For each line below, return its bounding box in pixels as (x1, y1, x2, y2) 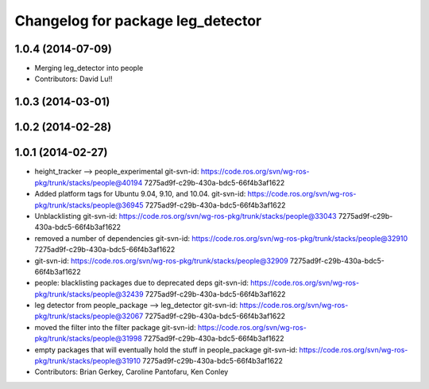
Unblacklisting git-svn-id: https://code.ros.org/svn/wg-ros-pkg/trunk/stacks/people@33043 (34, 211, 337, 220)
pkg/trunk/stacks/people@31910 (34, 356, 141, 366)
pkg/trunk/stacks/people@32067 (34, 311, 144, 321)
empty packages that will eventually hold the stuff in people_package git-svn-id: (34, 344, 298, 354)
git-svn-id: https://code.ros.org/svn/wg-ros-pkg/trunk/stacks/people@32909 (34, 255, 289, 266)
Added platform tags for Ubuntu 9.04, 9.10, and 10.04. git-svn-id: (34, 189, 246, 199)
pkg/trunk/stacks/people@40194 (34, 177, 143, 187)
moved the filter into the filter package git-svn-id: (34, 322, 196, 332)
